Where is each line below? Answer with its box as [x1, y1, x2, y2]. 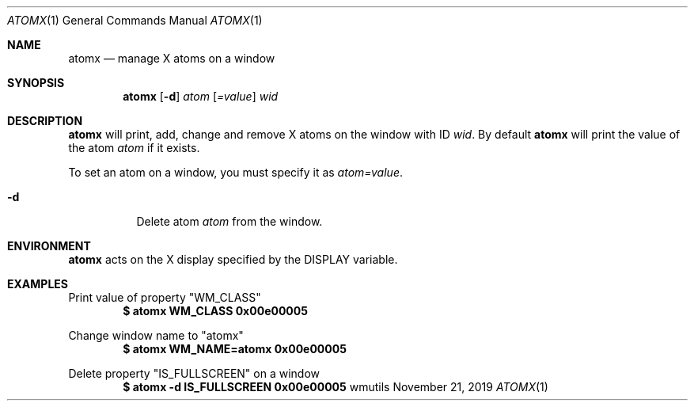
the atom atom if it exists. [68, 141, 200, 154]
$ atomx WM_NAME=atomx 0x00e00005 [123, 342, 347, 356]
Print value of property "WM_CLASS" [68, 291, 261, 304]
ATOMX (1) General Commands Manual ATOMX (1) [7, 13, 263, 27]
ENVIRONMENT [7, 239, 91, 253]
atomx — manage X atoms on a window [68, 51, 275, 65]
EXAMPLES [7, 277, 68, 291]
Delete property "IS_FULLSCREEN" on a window [68, 367, 320, 380]
